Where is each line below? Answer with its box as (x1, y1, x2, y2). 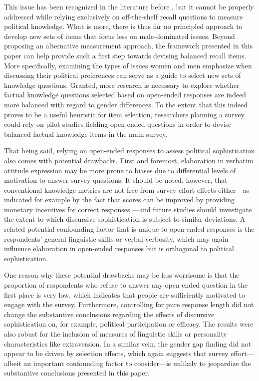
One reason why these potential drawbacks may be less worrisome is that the (4, 270, 240, 280)
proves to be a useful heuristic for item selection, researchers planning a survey (4, 109, 245, 119)
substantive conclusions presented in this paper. (4, 368, 150, 378)
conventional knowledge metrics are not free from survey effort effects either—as (4, 184, 249, 195)
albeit (4, 358, 21, 368)
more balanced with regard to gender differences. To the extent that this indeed (4, 99, 248, 109)
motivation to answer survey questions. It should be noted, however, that (4, 175, 228, 185)
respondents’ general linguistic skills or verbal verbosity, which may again (4, 233, 229, 244)
